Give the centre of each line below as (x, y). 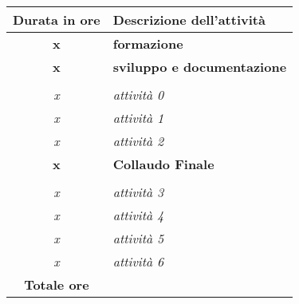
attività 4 (138, 215)
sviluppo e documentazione (200, 67)
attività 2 (138, 141)
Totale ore (57, 284)
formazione (148, 43)
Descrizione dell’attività (189, 20)
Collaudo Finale (163, 164)
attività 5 (138, 238)
